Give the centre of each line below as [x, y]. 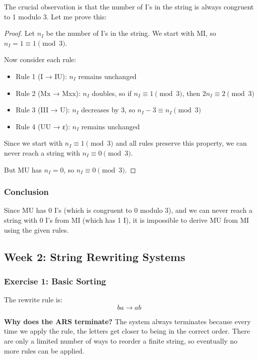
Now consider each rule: [40, 59]
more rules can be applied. [44, 350]
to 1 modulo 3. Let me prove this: [55, 16]
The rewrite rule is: [33, 300]
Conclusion [26, 192]
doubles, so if [112, 93]
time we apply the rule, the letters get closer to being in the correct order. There [127, 331]
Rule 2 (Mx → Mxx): [48, 93]
